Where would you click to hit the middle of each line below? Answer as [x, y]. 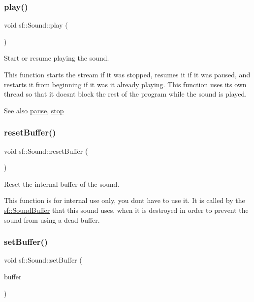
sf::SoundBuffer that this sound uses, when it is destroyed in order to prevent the [126, 210]
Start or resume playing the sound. [57, 58]
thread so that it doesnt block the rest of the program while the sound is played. [126, 94]
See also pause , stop [34, 110]
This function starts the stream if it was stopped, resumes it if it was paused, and [127, 74]
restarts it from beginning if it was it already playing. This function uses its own [125, 84]
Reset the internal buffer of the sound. [62, 184]
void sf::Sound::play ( [36, 25]
